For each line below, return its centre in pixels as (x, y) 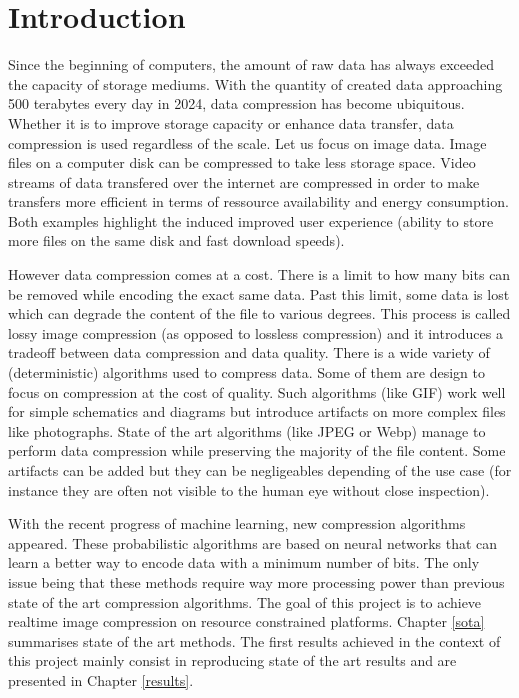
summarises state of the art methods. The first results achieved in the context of (254, 640)
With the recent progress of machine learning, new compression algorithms (237, 523)
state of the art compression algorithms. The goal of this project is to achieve (245, 601)
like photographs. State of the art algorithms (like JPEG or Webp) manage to (247, 430)
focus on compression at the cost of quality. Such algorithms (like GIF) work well (257, 391)
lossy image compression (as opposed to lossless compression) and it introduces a (255, 332)
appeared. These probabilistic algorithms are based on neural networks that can (253, 542)
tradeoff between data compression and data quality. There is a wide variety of (249, 352)
